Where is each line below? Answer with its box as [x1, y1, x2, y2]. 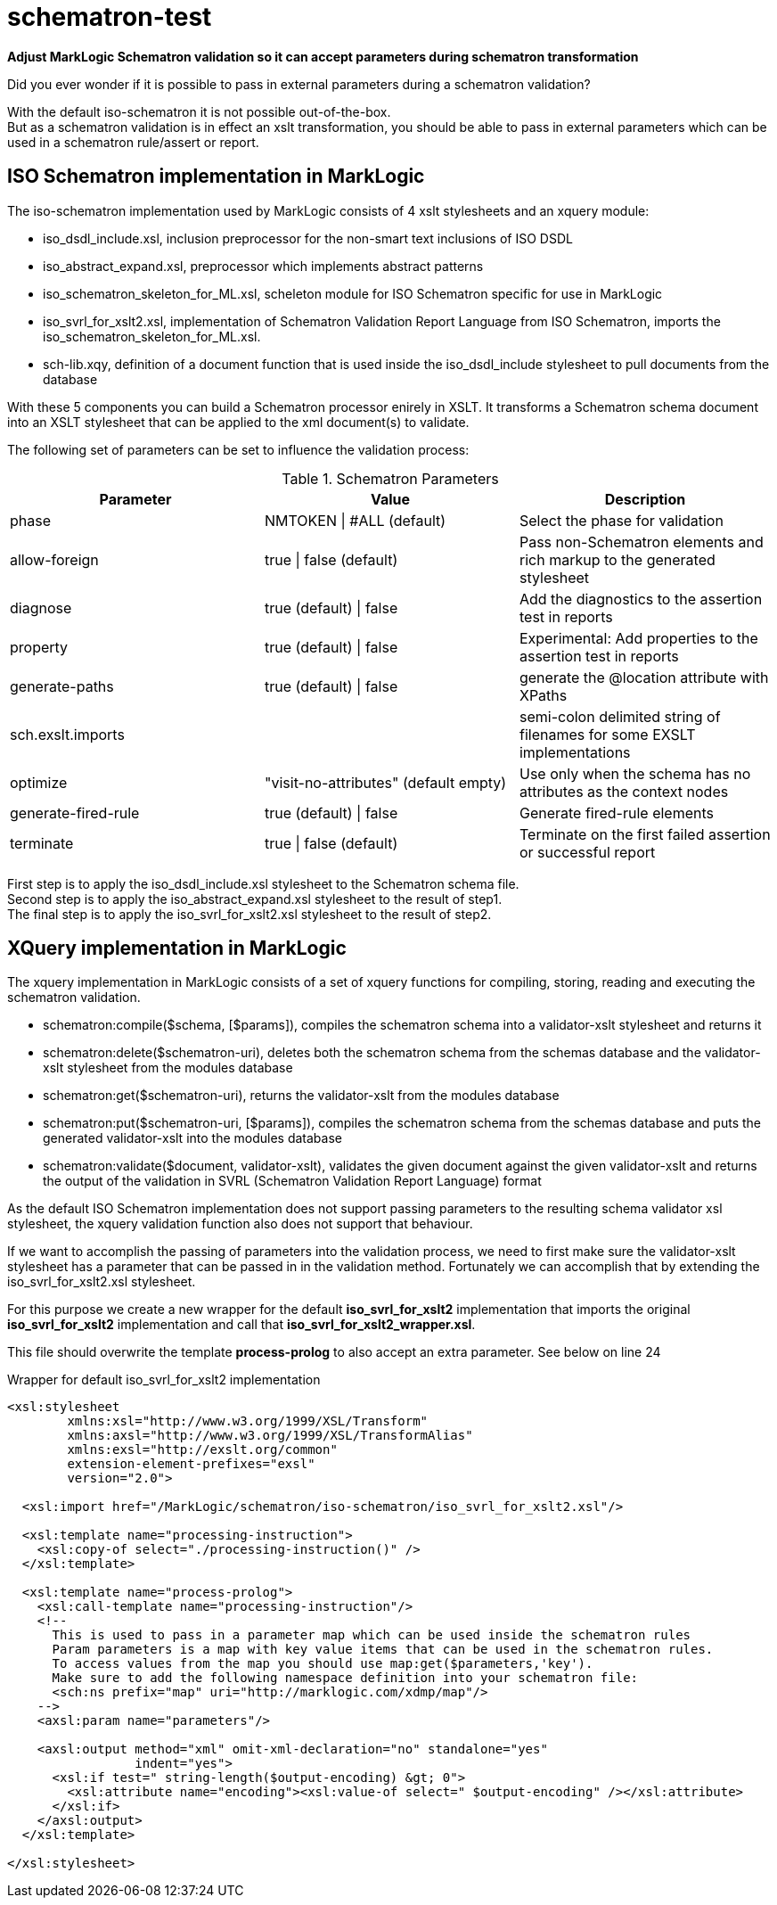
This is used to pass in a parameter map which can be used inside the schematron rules [52, 1628, 691, 1643]
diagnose [10, 598, 72, 617]
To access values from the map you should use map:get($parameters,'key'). [52, 1656, 593, 1671]
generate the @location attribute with [519, 668, 769, 686]
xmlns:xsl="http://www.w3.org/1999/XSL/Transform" [67, 1414, 429, 1429]
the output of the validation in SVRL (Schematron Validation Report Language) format [43, 1173, 542, 1189]
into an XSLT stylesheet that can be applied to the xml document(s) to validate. [7, 414, 470, 430]
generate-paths [10, 677, 114, 695]
